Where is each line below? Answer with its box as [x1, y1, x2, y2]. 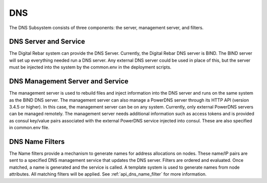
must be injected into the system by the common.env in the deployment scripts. [9, 64, 172, 70]
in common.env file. [9, 125, 49, 131]
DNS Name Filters [9, 137, 65, 146]
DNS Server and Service [9, 37, 86, 46]
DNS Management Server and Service [9, 77, 129, 86]
